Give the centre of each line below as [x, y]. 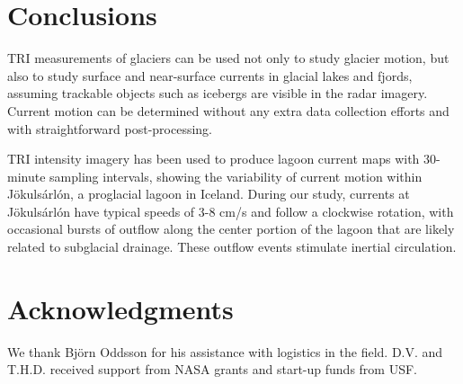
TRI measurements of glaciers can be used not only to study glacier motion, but [228, 58]
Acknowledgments [120, 308]
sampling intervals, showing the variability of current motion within [236, 176]
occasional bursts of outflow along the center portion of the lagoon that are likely [231, 229]
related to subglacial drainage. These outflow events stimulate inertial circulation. [232, 247]
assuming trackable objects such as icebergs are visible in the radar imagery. [218, 93]
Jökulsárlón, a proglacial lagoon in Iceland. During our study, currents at [209, 194]
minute [27, 176]
